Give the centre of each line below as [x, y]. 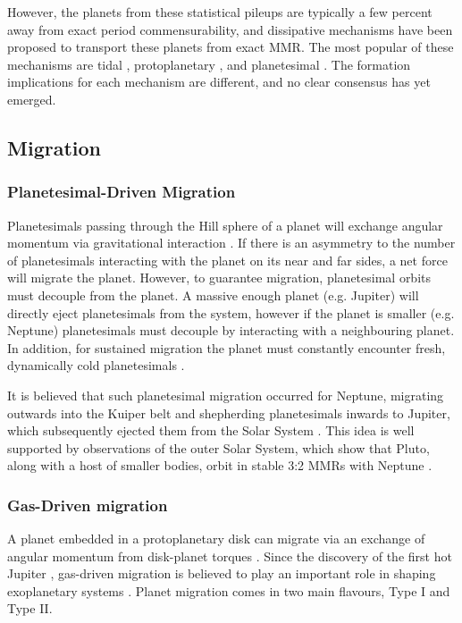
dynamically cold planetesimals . [96, 365]
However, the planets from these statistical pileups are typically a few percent [220, 12]
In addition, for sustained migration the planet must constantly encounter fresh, [227, 347]
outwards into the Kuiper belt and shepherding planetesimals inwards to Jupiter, [229, 413]
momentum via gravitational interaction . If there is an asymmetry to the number [231, 243]
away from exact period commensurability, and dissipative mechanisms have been [230, 29]
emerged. [32, 99]
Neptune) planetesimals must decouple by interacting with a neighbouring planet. [231, 330]
